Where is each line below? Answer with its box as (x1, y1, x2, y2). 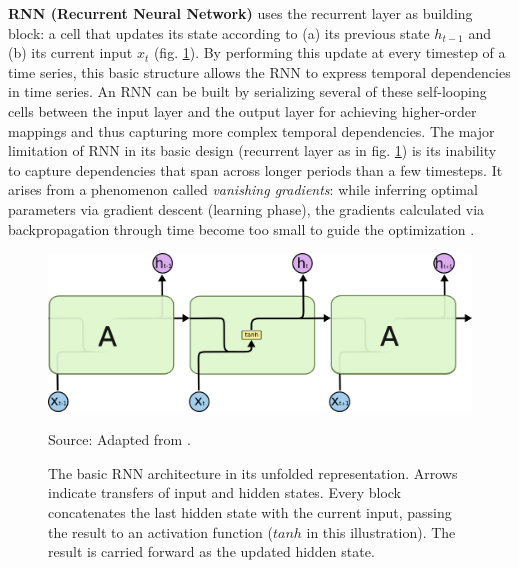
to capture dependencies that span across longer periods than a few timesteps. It (8, 159, 503, 180)
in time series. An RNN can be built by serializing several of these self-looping (8, 81, 487, 102)
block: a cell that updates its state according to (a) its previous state (8, 22, 430, 43)
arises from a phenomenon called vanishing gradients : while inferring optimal (8, 179, 478, 200)
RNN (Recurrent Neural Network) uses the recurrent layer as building (8, 3, 473, 23)
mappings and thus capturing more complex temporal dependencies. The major (8, 120, 495, 141)
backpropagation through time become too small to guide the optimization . (8, 218, 475, 239)
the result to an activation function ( (48, 521, 273, 542)
